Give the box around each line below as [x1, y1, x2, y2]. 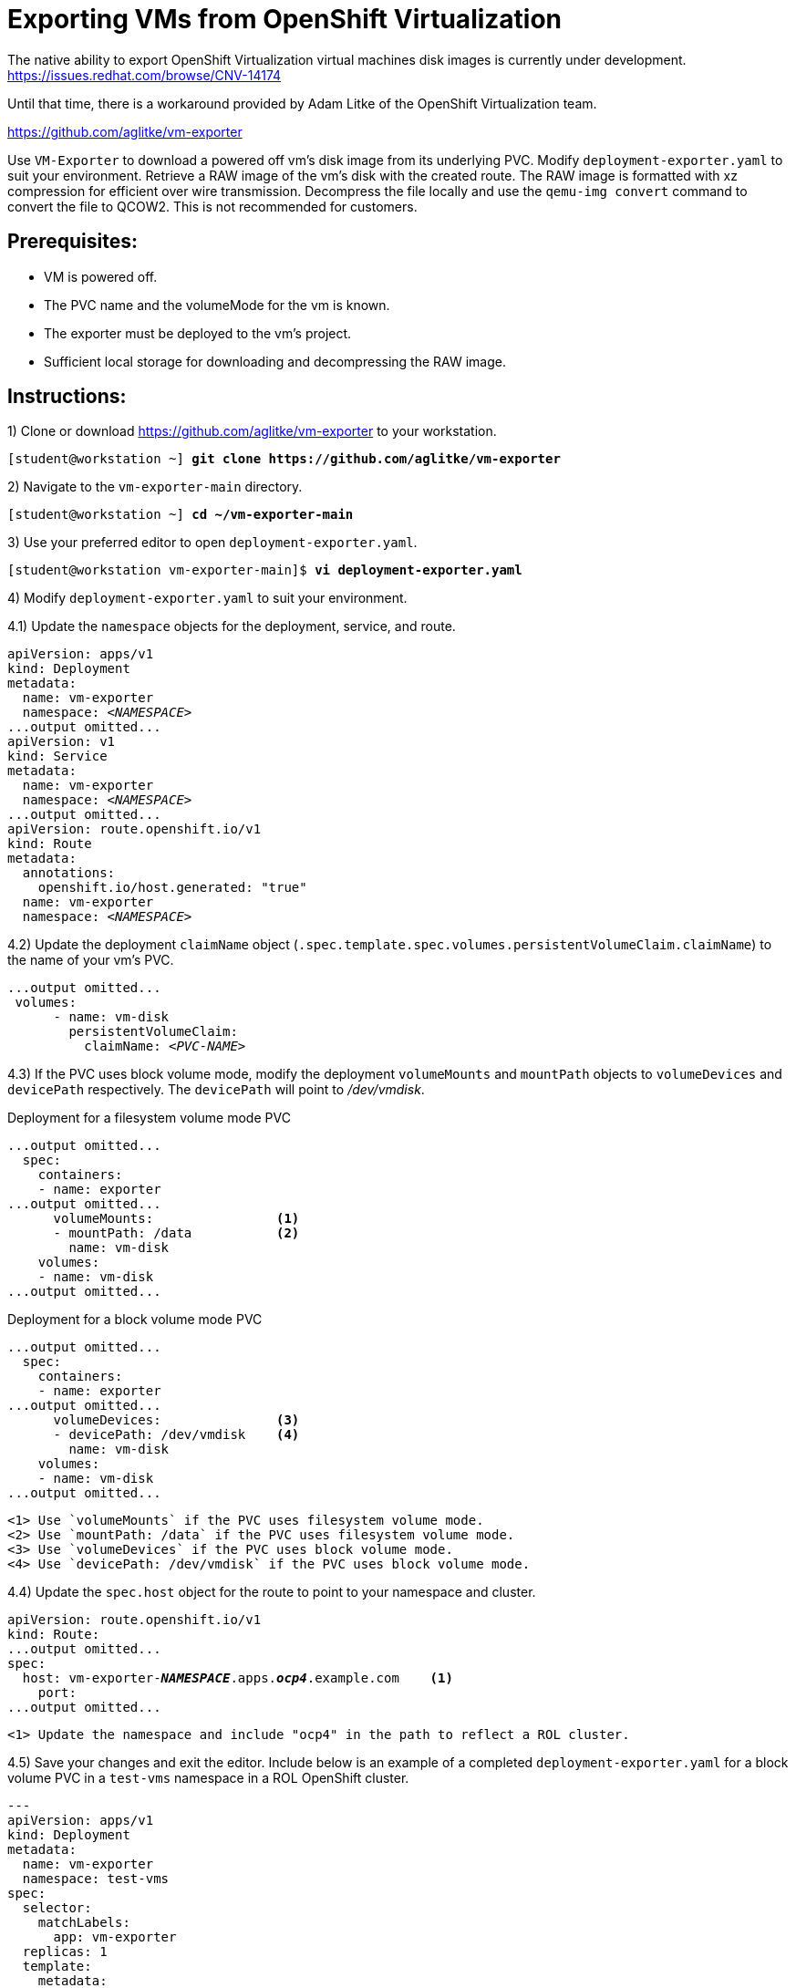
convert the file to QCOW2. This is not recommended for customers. [7, 198, 418, 214]
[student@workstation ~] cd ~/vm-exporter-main [7, 507, 354, 523]
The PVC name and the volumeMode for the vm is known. [44, 296, 390, 313]
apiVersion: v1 [7, 734, 116, 750]
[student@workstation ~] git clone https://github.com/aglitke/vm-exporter [7, 451, 561, 467]
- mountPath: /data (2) [53, 1226, 300, 1241]
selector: [22, 1900, 92, 1916]
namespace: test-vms [22, 1871, 170, 1887]
